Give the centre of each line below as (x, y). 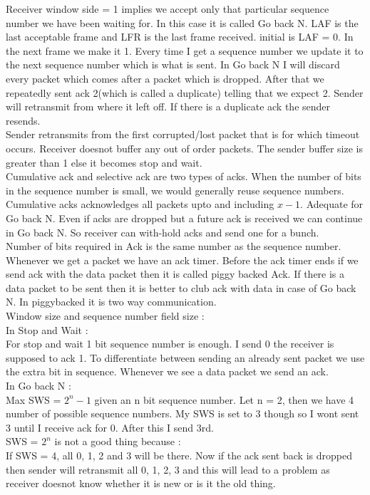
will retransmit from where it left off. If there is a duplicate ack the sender (168, 106)
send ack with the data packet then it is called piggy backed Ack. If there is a (175, 274)
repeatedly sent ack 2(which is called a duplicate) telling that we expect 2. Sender (185, 92)
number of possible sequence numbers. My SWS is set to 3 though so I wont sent (183, 413)
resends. (23, 120)
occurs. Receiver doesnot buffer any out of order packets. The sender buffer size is (184, 148)
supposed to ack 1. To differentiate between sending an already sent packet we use (185, 357)
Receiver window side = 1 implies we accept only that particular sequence (168, 9)
